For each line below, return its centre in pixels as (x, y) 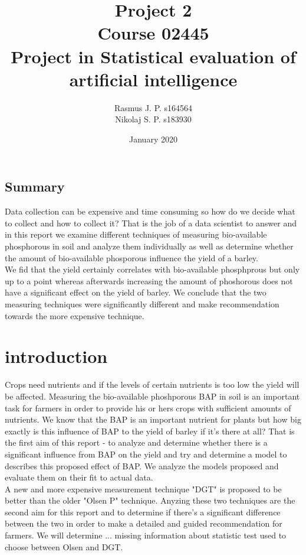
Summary (35, 186)
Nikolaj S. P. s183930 (153, 119)
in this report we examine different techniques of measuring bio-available (136, 234)
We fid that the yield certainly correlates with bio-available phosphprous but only (152, 269)
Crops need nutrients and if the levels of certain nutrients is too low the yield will (152, 384)
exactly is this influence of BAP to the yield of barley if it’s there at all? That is (150, 431)
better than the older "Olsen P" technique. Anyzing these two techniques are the (150, 500)
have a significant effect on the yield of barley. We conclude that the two (136, 292)
